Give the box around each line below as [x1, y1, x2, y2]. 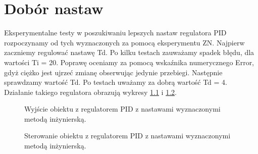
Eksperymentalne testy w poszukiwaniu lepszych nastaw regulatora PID [4, 27, 227, 38]
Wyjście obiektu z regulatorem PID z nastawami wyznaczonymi [24, 104, 221, 114]
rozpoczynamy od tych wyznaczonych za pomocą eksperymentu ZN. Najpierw [4, 37, 245, 47]
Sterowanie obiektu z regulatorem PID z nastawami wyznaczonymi [24, 130, 231, 141]
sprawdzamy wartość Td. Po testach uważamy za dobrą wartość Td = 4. [4, 77, 227, 87]
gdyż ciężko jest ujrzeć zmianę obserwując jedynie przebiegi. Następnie [4, 67, 223, 77]
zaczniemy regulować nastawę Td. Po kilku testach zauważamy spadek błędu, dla [4, 47, 254, 58]
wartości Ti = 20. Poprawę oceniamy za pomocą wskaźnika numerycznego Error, [4, 57, 254, 67]
